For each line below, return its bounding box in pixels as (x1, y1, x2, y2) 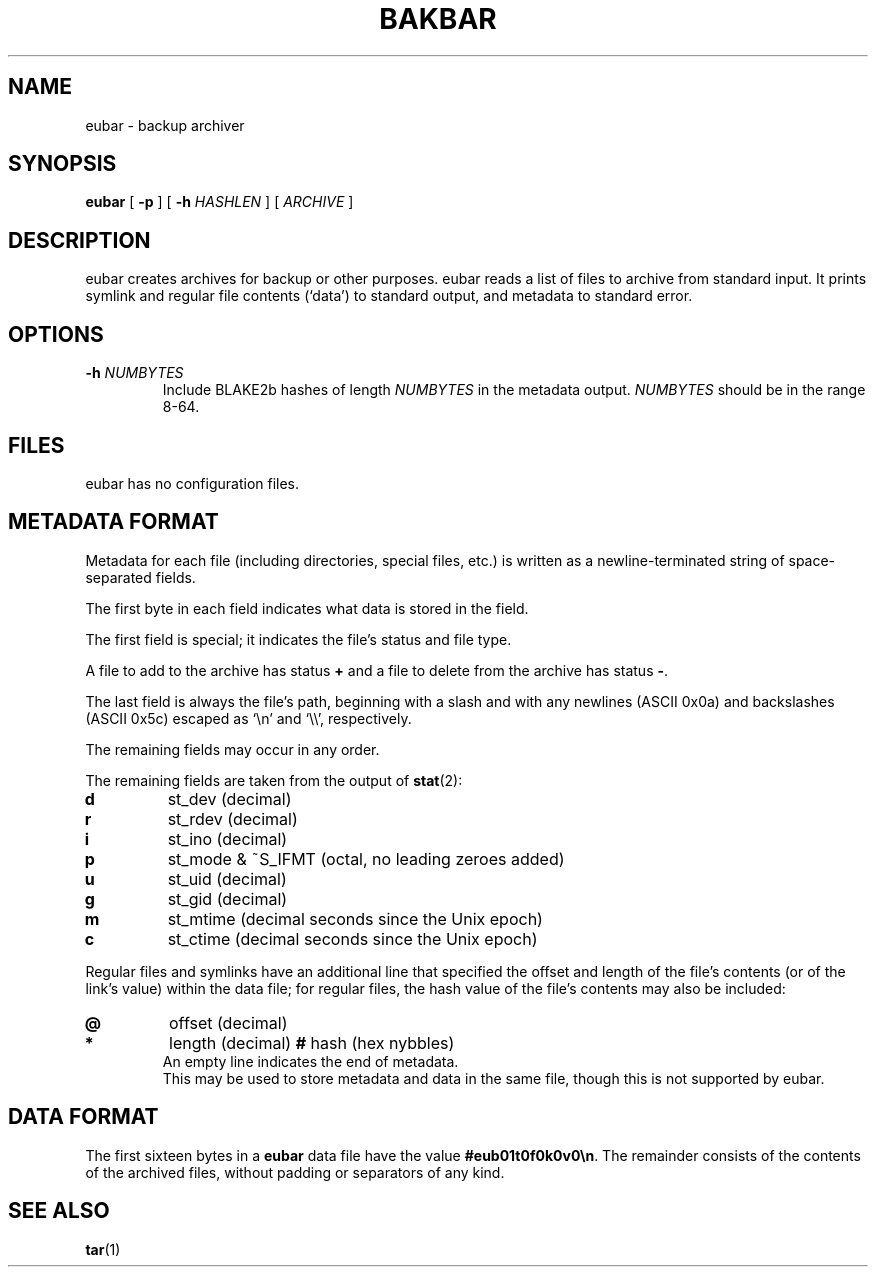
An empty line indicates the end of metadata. (162, 1052, 459, 1070)
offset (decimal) (169, 1012, 288, 1033)
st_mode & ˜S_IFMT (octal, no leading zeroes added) (167, 848, 565, 869)
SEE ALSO (8, 1198, 110, 1224)
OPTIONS (8, 321, 104, 347)
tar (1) (85, 1240, 121, 1258)
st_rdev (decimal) (167, 808, 298, 829)
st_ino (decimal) (167, 828, 288, 849)
